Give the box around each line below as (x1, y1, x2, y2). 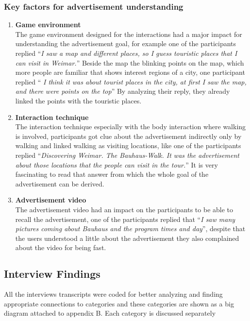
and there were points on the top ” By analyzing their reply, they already (15, 86, 230, 96)
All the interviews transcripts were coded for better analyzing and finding (4, 289, 223, 299)
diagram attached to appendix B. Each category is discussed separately (4, 308, 216, 318)
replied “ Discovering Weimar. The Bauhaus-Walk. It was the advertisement (15, 150, 239, 160)
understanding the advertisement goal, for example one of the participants (15, 38, 236, 49)
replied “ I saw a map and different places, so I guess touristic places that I (15, 48, 237, 58)
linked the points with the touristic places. (15, 95, 142, 105)
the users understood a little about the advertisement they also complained (15, 233, 239, 243)
